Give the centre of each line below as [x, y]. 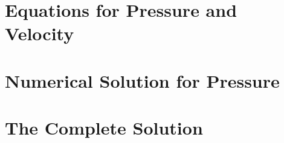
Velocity [40, 33]
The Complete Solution [104, 128]
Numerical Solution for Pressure [142, 80]
